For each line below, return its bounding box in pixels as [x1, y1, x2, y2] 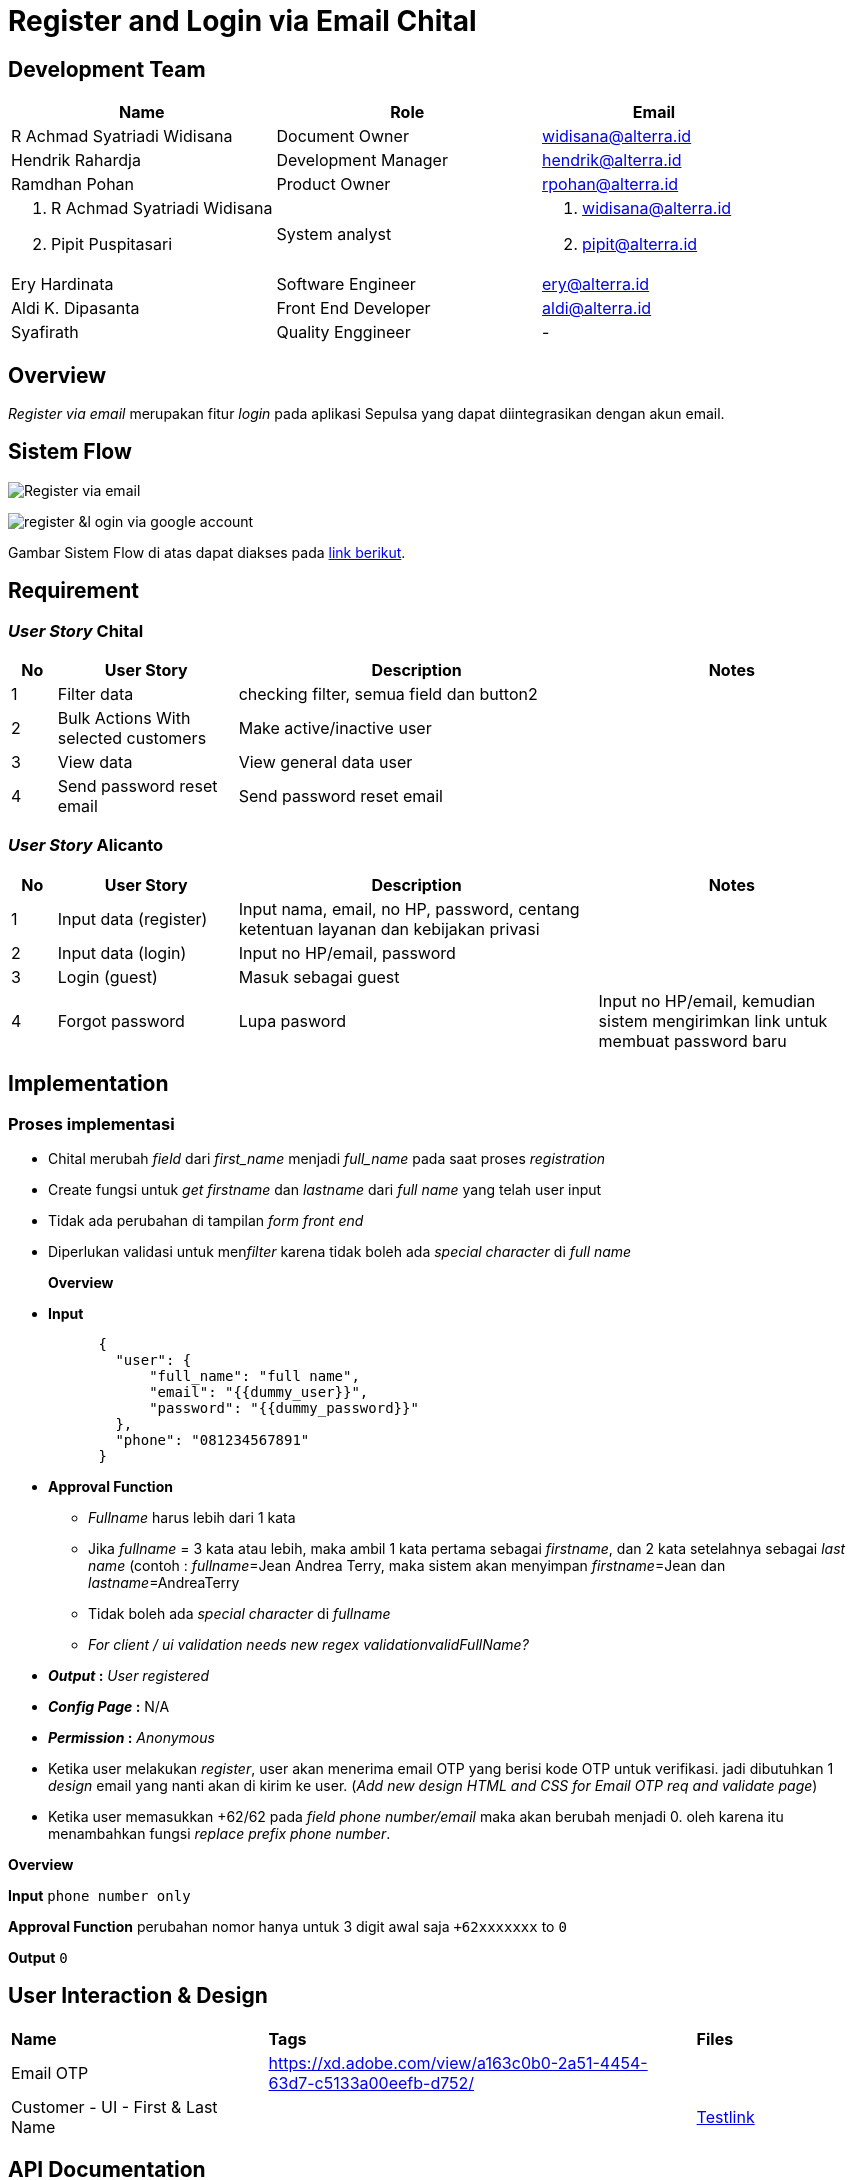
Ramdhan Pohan [11, 174, 135, 195]
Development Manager [276, 150, 448, 171]
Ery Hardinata [11, 274, 114, 295]
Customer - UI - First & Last [11, 2096, 218, 2117]
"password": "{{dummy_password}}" [149, 1400, 419, 1417]
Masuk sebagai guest [238, 966, 400, 987]
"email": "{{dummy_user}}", [149, 1384, 369, 1401]
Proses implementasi [8, 1113, 175, 1134]
